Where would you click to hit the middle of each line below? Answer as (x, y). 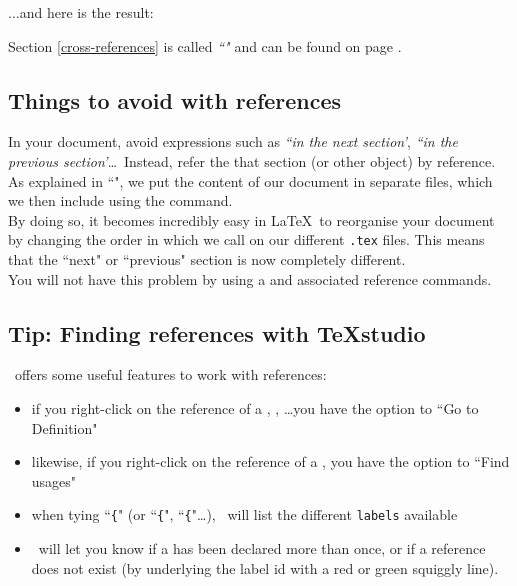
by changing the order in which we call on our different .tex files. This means (246, 239)
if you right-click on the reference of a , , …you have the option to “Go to (255, 408)
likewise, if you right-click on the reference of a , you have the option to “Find (270, 461)
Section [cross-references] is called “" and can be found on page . (205, 45)
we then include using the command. (120, 200)
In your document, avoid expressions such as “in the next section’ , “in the (233, 141)
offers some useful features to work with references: (170, 374)
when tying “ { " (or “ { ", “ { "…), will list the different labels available (244, 514)
